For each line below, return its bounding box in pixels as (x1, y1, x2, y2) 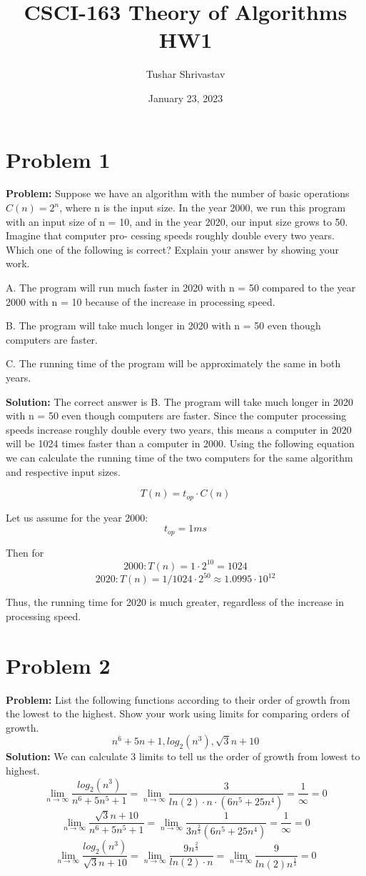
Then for (6, 544, 44, 559)
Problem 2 (6, 650, 111, 680)
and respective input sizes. (6, 464, 121, 479)
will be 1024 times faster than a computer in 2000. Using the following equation (6, 436, 355, 451)
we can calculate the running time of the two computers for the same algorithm (6, 449, 353, 464)
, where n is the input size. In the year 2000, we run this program (59, 200, 346, 215)
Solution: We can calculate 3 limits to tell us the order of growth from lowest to (6, 749, 360, 764)
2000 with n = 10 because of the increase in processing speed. (6, 294, 275, 309)
